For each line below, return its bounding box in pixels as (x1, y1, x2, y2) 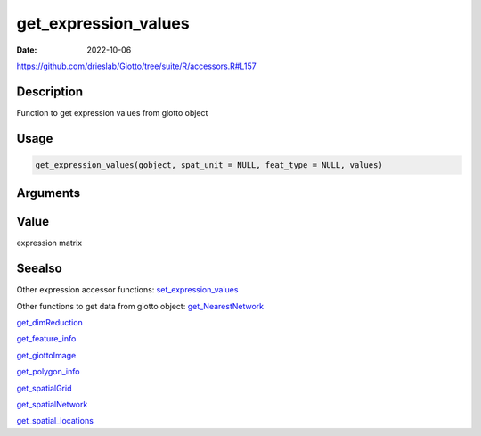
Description (16, 84, 84, 99)
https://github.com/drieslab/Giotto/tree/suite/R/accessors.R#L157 (16, 61, 257, 71)
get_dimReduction (16, 317, 84, 328)
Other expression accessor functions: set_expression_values (16, 284, 239, 295)
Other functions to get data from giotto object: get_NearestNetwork (16, 300, 265, 311)
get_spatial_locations (16, 415, 94, 426)
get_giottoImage (16, 350, 77, 360)
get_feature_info (16, 333, 77, 344)
